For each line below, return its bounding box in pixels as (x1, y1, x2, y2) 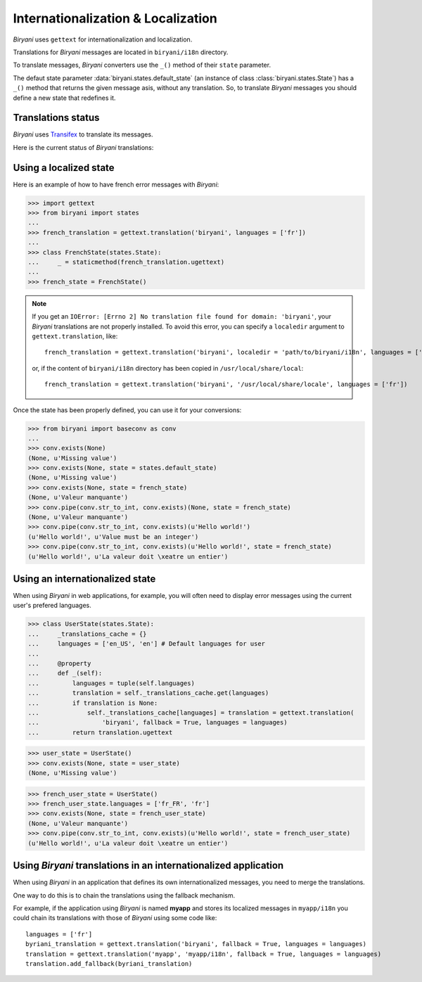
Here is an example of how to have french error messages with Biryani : (13, 180, 219, 189)
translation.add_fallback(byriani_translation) (25, 959, 193, 967)
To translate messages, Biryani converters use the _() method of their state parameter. (13, 60, 271, 70)
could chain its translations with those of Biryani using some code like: (13, 914, 217, 922)
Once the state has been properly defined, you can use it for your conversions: (13, 405, 242, 414)
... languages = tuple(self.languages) (27, 679, 195, 687)
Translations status (13, 112, 100, 124)
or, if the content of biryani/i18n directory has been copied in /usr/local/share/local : (32, 364, 304, 372)
